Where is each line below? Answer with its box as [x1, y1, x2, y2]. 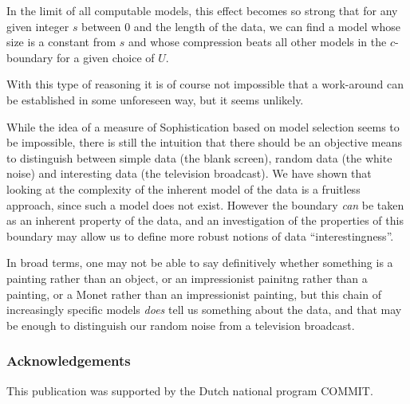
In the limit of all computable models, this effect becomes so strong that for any [6, 2, 398, 18]
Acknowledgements [6, 351, 131, 371]
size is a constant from [6, 33, 116, 50]
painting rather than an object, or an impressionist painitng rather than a [6, 269, 368, 286]
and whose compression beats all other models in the [128, 33, 387, 50]
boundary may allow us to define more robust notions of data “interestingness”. [6, 227, 394, 244]
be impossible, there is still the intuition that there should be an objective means [6, 134, 402, 151]
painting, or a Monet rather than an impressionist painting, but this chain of [6, 285, 381, 302]
